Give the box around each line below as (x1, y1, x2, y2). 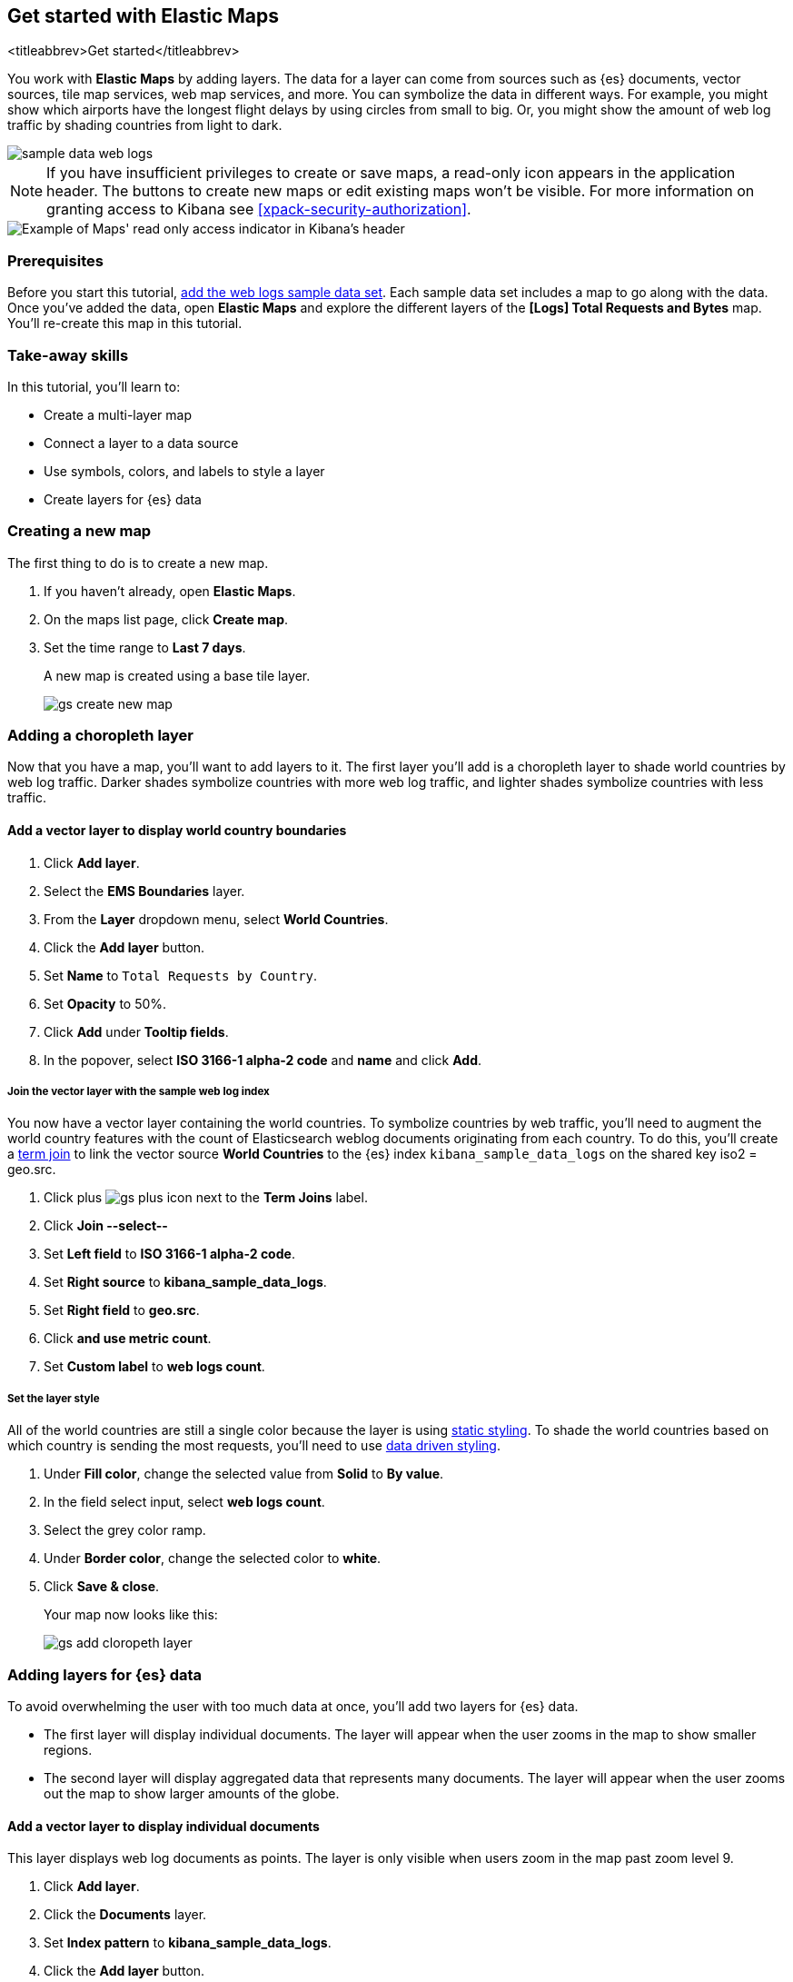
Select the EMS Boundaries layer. (44, 882, 245, 899)
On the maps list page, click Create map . (44, 611, 289, 627)
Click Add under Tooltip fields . (44, 1023, 229, 1040)
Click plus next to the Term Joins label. (44, 1190, 368, 1206)
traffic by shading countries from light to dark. (7, 117, 283, 134)
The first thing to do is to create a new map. (7, 554, 269, 571)
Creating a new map (7, 522, 152, 541)
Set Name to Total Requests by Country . (44, 967, 318, 983)
